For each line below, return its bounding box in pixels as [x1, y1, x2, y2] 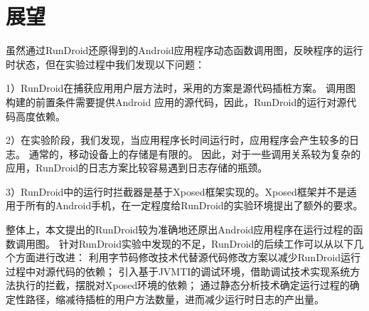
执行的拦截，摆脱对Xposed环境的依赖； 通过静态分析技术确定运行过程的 [15, 278, 350, 292]
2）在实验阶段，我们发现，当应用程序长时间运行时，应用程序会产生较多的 [6, 132, 349, 147]
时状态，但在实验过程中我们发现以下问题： [6, 56, 205, 71]
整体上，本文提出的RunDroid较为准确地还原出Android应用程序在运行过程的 [6, 222, 353, 237]
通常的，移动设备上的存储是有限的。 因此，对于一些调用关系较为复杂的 [28, 146, 361, 161]
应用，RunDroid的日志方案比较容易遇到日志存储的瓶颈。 [6, 160, 268, 175]
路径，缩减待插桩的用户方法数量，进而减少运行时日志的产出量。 [25, 292, 324, 307]
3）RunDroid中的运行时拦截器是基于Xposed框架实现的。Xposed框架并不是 [6, 184, 347, 199]
